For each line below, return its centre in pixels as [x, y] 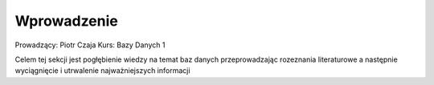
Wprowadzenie [66, 21]
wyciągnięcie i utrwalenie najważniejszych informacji [102, 71]
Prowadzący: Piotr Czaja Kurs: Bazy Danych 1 [90, 45]
